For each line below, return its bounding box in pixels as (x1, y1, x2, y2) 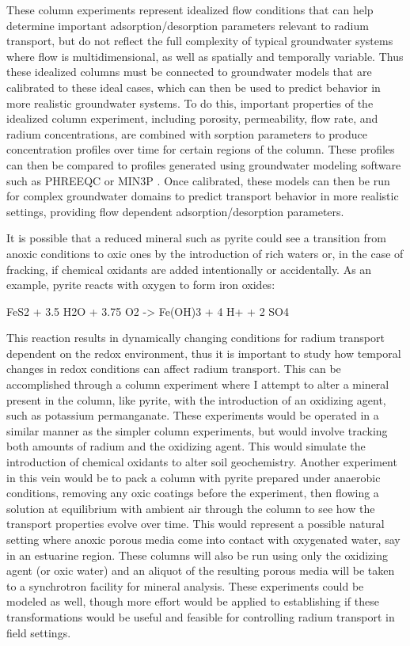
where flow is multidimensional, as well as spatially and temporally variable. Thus (6, 47, 404, 64)
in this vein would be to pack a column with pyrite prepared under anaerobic (6, 469, 381, 485)
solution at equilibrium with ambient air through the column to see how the (6, 500, 375, 516)
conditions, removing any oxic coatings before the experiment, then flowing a (6, 484, 379, 501)
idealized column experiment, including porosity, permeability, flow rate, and (6, 110, 378, 127)
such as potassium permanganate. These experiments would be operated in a (6, 407, 379, 424)
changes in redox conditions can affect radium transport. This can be (6, 360, 341, 377)
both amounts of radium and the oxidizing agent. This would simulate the (6, 438, 366, 454)
